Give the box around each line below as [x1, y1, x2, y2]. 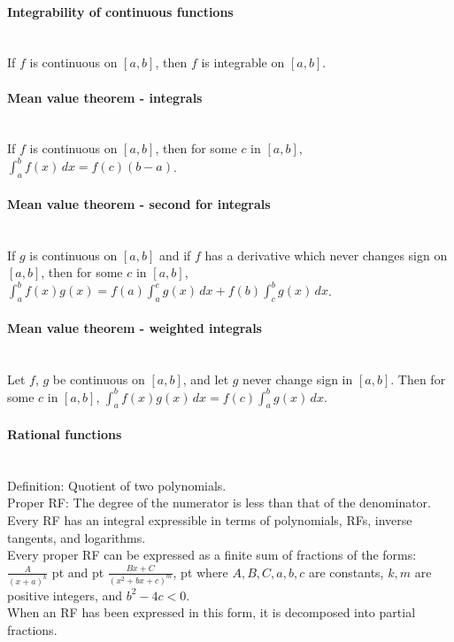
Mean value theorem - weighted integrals [7, 318, 262, 336]
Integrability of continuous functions [7, 2, 234, 20]
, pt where [173, 562, 228, 581]
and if [158, 245, 191, 264]
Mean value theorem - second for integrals [7, 194, 271, 213]
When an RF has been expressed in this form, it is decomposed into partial [7, 603, 416, 622]
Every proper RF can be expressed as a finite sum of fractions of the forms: [7, 545, 417, 564]
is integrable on [201, 53, 285, 72]
